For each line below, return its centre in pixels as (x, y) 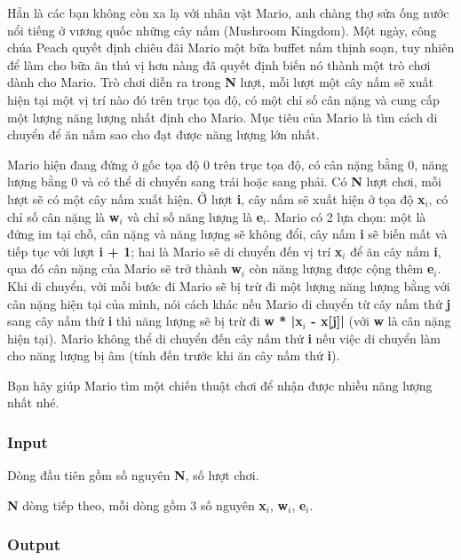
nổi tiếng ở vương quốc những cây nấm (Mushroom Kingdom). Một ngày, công (222, 30)
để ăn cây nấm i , (396, 251)
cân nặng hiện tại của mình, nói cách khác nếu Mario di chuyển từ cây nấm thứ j (229, 303)
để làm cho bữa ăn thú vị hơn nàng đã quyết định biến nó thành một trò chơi (219, 64)
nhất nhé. (33, 402)
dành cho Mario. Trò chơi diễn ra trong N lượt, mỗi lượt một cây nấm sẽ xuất (220, 82)
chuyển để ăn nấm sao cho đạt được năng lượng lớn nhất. (163, 134)
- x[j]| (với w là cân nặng (381, 321)
